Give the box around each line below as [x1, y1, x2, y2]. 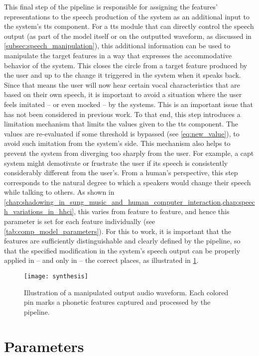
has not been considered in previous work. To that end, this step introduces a [4, 109, 241, 119]
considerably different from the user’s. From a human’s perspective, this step [4, 167, 238, 178]
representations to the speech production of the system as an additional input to [4, 11, 250, 21]
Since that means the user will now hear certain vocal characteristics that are [4, 79, 240, 90]
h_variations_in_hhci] [4, 206, 74, 217]
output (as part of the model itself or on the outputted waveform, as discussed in [4, 30, 252, 41]
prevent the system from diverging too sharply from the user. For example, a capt [4, 147, 254, 158]
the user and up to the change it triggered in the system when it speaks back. [4, 70, 241, 80]
